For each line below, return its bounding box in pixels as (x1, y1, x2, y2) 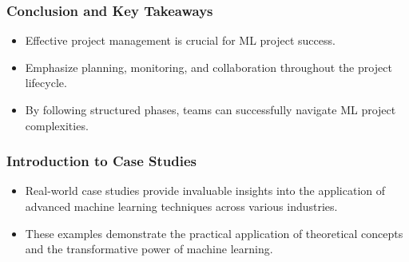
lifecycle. (25, 74, 67, 91)
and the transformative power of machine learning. (25, 240, 273, 257)
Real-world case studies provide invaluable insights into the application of (25, 182, 386, 199)
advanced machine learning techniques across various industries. (25, 198, 338, 214)
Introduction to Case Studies (6, 151, 197, 171)
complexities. (25, 117, 89, 133)
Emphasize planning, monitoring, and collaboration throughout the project (25, 58, 392, 75)
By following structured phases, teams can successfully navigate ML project (25, 101, 396, 117)
